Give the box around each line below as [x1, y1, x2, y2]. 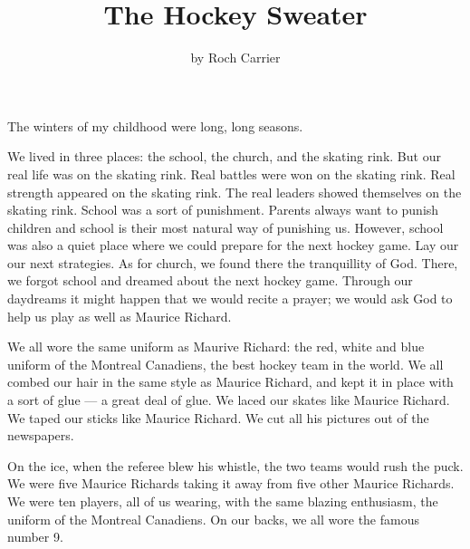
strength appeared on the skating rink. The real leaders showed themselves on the [7, 182, 462, 201]
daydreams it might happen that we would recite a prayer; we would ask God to [7, 289, 453, 308]
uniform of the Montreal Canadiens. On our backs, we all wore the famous [7, 509, 419, 528]
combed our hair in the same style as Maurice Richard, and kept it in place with [7, 372, 454, 391]
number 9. [7, 527, 63, 546]
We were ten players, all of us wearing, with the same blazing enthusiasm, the [7, 492, 438, 510]
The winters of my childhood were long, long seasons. [7, 116, 303, 135]
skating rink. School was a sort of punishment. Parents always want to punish [7, 200, 439, 219]
